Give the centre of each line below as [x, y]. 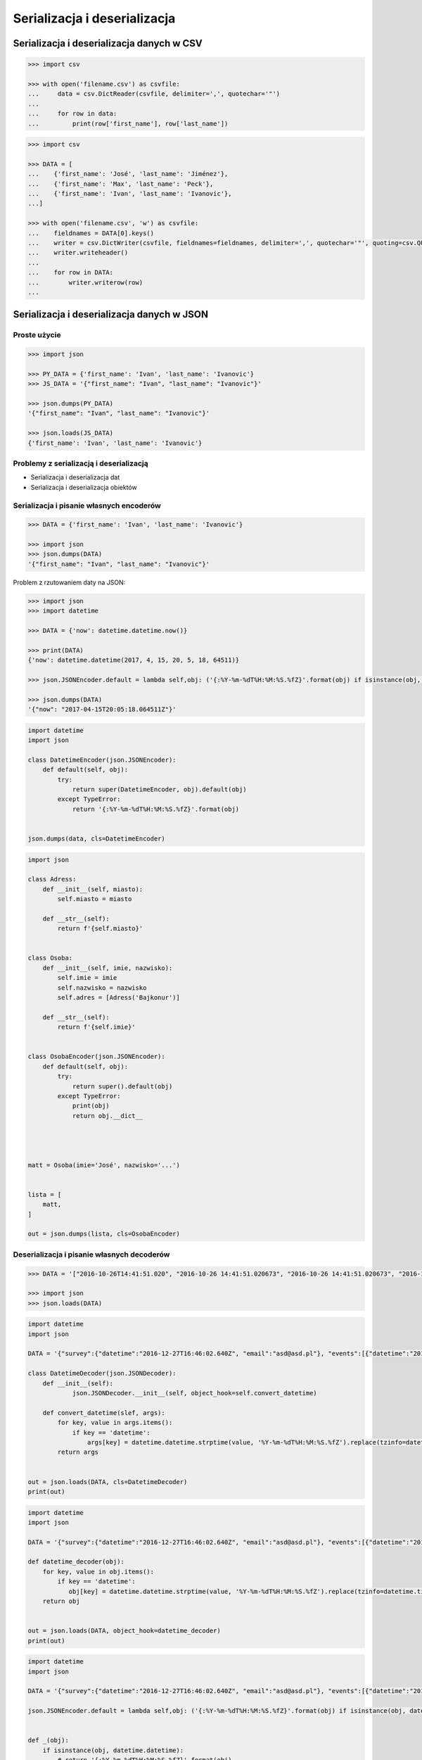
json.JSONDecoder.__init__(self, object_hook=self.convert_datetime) [195, 1393]
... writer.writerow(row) [85, 282]
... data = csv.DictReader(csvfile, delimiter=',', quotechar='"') [154, 94]
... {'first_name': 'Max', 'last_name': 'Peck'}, [121, 184]
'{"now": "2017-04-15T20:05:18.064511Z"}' [102, 710]
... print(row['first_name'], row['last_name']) [128, 124]
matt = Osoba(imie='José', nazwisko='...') [104, 1165]
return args [78, 1452]
